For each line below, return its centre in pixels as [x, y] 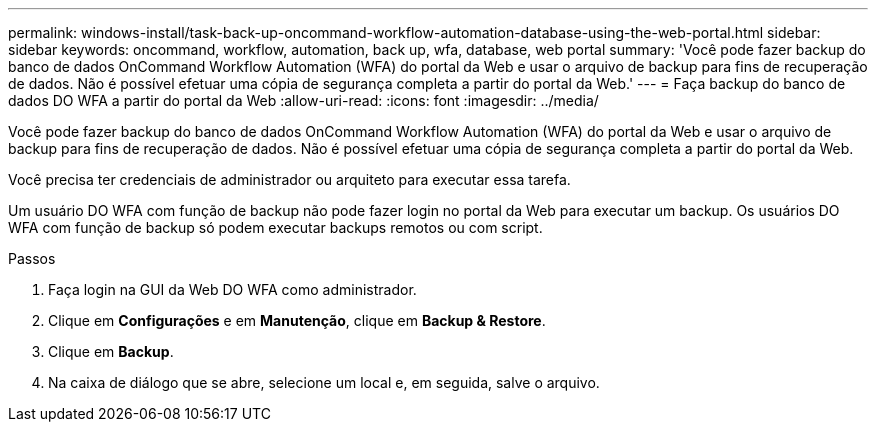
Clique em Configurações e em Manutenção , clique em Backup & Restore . [297, 320]
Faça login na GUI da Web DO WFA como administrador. [232, 289]
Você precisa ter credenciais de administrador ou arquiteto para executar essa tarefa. [289, 179]
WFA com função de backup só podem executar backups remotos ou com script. [275, 227]
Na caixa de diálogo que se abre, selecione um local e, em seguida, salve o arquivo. [324, 382]
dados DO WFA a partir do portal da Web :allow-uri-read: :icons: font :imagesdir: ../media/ [303, 100]
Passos [32, 258]
